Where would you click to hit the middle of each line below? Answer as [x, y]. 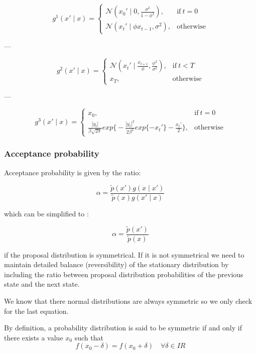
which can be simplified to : [46, 213]
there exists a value [34, 337]
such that [89, 337]
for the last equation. [36, 311]
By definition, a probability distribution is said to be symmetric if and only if [123, 328]
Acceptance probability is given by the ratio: [73, 172]
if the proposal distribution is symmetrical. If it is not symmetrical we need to [124, 254]
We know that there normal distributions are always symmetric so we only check [128, 301]
